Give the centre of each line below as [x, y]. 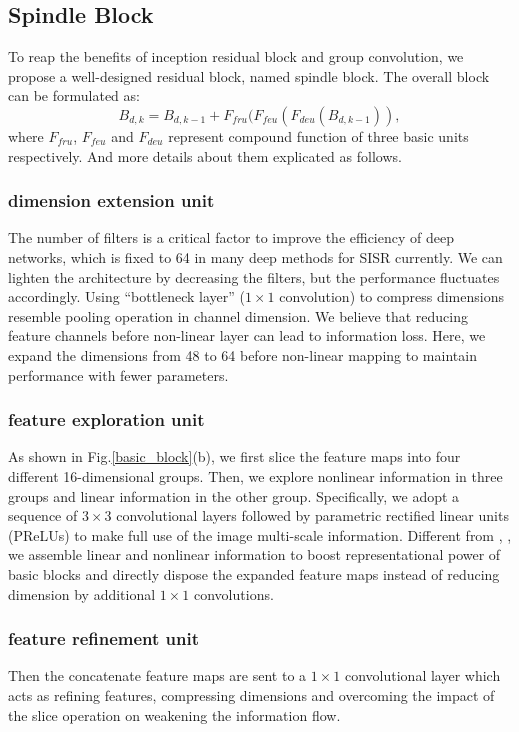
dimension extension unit [111, 200]
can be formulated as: [74, 95]
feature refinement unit [104, 638]
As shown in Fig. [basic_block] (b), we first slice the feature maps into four [234, 456]
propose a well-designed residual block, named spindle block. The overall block [249, 75]
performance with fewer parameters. [118, 374]
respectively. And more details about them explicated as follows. [205, 155]
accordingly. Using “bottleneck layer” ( [126, 296]
